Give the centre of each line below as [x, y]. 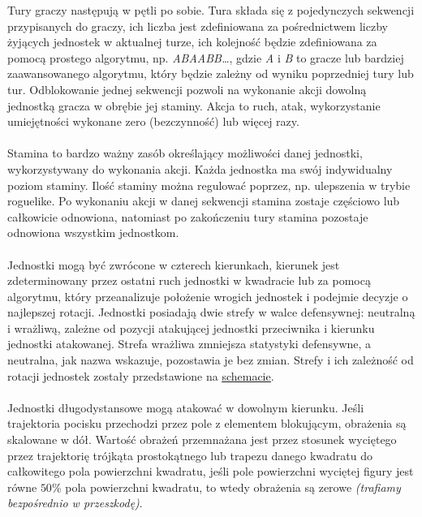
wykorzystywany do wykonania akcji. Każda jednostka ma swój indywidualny [200, 168]
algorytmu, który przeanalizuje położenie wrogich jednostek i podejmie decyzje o [208, 296]
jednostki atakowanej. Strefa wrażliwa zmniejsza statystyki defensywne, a [189, 344]
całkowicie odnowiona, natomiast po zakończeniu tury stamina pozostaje [188, 216]
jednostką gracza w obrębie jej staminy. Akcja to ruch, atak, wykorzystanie [194, 105]
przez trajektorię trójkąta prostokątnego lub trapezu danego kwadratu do [190, 455]
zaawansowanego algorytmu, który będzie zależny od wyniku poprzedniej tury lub [211, 73]
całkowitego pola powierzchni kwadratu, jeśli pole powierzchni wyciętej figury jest [211, 471]
